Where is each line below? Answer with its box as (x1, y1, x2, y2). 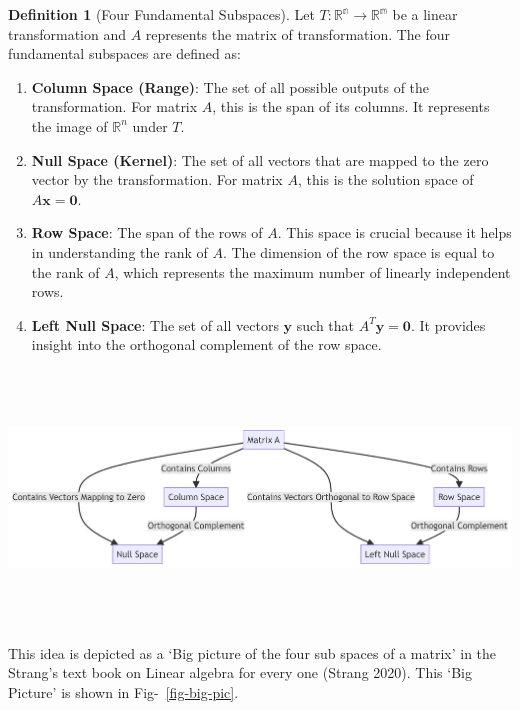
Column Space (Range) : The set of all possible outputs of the (31, 76, 430, 97)
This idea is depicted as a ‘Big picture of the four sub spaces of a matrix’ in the (8, 642, 497, 663)
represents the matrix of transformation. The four (145, 23, 451, 44)
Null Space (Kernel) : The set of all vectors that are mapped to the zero (31, 149, 489, 170)
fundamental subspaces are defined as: (8, 43, 241, 64)
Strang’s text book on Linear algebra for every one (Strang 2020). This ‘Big (8, 662, 472, 683)
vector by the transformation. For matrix (31, 169, 283, 190)
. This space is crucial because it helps (277, 222, 512, 243)
